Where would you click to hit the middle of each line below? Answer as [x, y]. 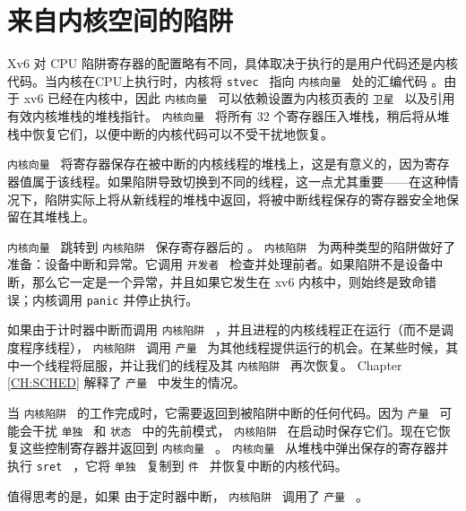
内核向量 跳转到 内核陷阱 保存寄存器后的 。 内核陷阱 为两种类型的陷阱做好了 [232, 246]
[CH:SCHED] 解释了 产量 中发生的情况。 [126, 382]
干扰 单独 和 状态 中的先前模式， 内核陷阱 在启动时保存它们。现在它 [235, 430]
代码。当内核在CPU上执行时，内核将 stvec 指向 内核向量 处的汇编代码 [217, 80]
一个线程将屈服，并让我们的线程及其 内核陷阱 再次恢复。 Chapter [211, 364]
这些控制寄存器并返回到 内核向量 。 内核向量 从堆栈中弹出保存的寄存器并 [234, 448]
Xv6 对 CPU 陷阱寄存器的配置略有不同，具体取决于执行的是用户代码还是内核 [233, 63]
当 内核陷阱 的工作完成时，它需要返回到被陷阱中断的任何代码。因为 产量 [218, 412]
